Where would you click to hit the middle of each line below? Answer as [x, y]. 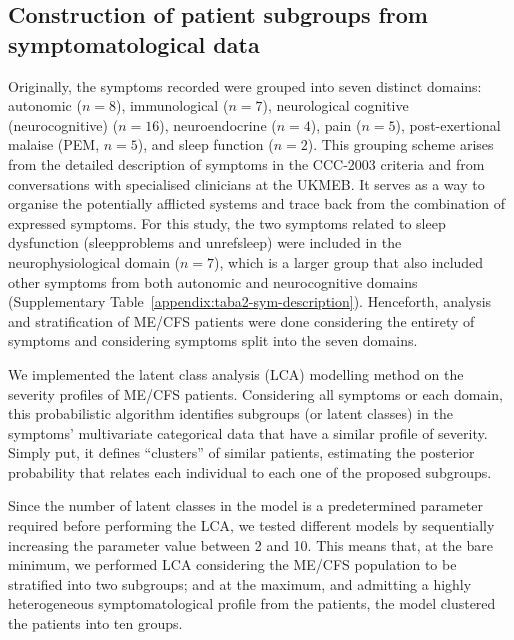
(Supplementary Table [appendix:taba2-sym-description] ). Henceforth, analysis [250, 301]
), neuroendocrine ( [218, 124]
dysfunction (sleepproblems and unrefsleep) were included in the [205, 242]
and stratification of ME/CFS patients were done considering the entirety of [241, 320]
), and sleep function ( [205, 144]
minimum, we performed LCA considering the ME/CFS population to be [232, 564]
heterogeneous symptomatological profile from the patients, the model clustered [252, 603]
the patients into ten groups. [95, 623]
